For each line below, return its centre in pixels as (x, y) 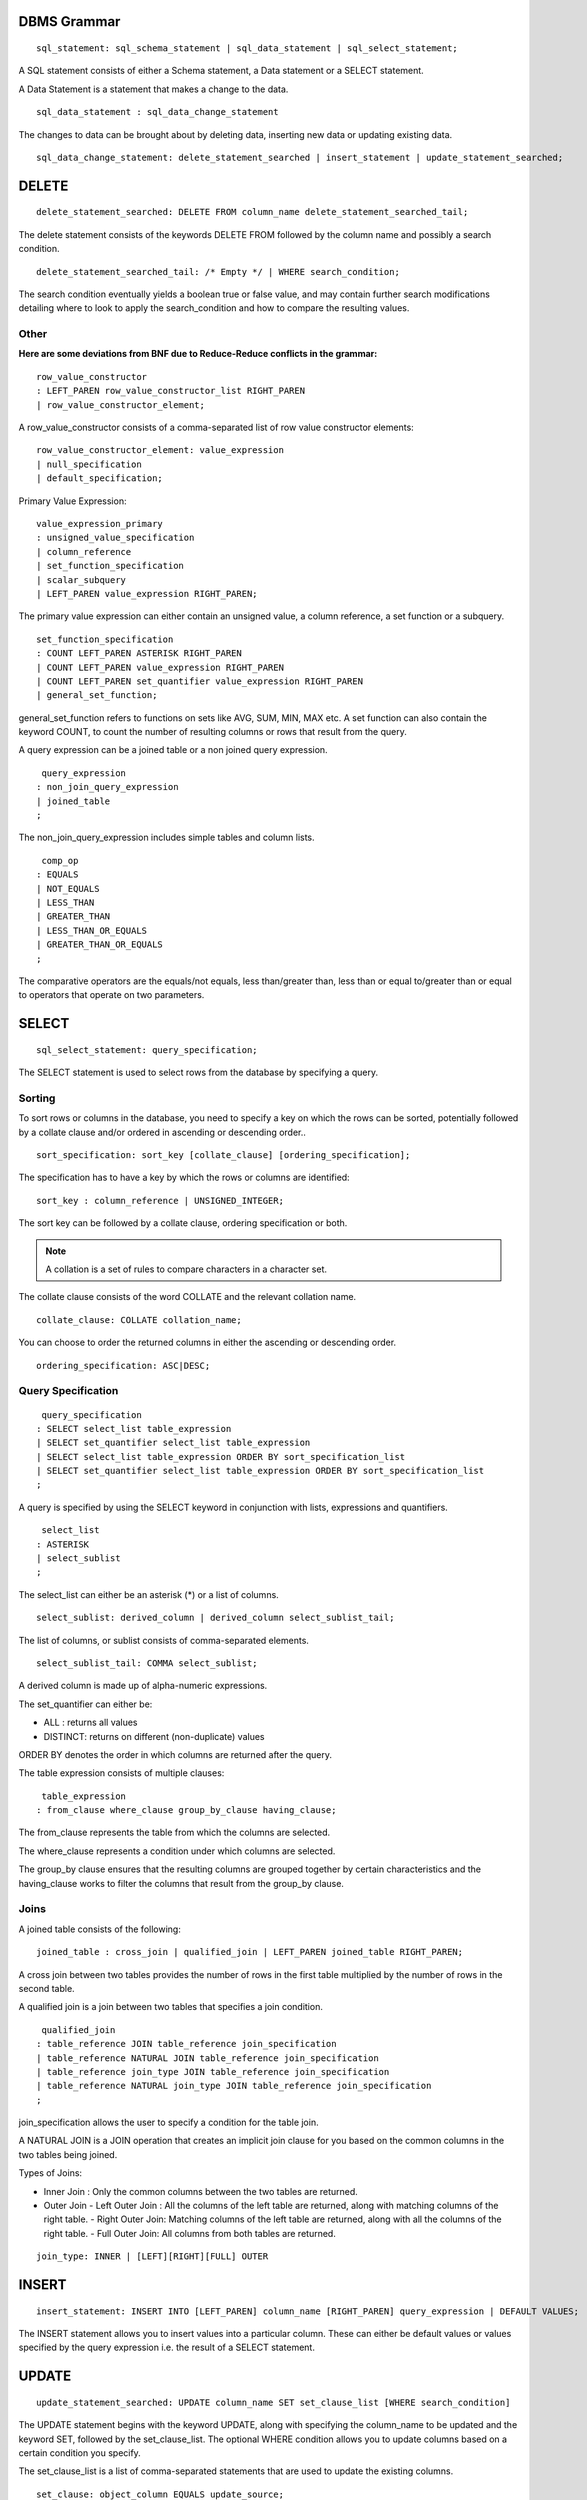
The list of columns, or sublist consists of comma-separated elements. (164, 1640)
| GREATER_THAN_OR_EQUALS (100, 944)
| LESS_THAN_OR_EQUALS (92, 930)
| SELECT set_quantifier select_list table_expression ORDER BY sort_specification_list (260, 1471)
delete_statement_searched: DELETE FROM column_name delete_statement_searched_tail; (252, 212)
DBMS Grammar (69, 21)
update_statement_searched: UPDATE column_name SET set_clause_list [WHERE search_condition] (273, 2402)
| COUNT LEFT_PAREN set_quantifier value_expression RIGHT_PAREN (200, 681)
